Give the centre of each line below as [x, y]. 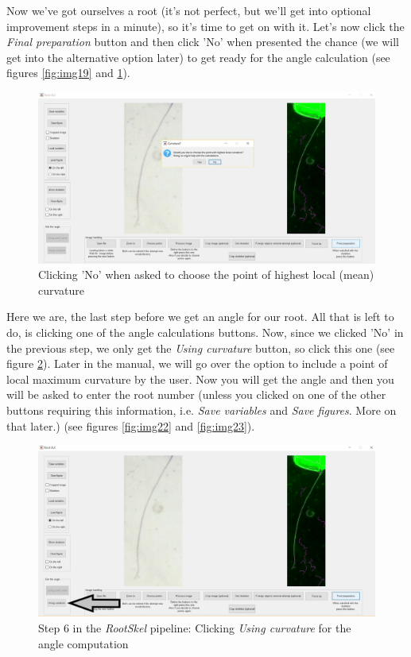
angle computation [83, 643]
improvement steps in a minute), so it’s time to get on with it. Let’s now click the [205, 26]
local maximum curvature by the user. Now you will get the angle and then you [200, 379]
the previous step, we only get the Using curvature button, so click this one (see [201, 348]
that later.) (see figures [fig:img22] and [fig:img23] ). [131, 425]
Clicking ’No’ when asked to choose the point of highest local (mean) [206, 274]
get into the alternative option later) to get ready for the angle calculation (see [198, 57]
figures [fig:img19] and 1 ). [68, 73]
